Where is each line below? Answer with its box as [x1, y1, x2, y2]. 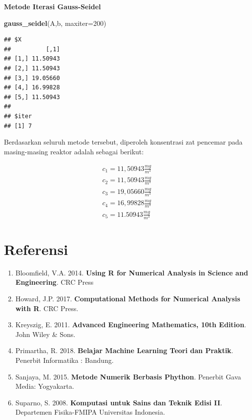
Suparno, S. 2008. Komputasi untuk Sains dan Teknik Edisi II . [15, 397, 222, 407]
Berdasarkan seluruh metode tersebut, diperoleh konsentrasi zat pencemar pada [4, 137, 243, 147]
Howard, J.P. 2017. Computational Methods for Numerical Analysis [15, 294, 240, 304]
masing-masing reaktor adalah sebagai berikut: [4, 146, 144, 156]
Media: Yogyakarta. [15, 381, 74, 391]
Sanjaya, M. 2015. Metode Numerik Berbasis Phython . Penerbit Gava [15, 371, 241, 381]
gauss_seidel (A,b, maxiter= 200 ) [4, 18, 106, 28]
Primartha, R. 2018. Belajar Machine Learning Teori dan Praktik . [15, 345, 233, 356]
